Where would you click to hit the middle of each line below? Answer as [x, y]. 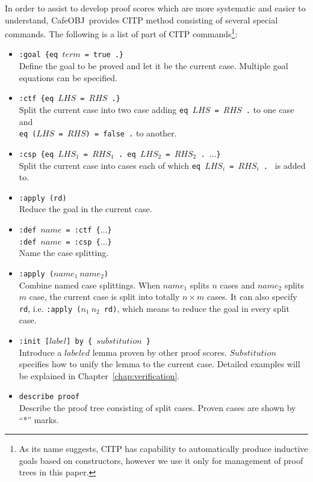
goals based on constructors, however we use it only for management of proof [161, 460]
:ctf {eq [36, 99]
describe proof [49, 397]
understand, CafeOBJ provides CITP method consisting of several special [141, 20]
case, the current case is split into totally [104, 297]
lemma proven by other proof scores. [160, 352]
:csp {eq [36, 154]
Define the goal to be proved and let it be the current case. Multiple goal [153, 66]
